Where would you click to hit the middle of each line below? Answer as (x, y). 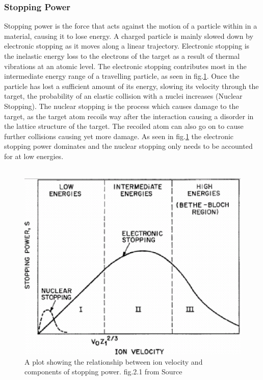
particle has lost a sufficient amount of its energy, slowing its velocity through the (131, 86)
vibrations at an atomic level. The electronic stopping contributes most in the (125, 66)
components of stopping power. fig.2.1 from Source (103, 372)
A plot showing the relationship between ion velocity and (114, 361)
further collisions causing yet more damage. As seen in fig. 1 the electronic (119, 136)
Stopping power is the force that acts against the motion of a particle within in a (131, 26)
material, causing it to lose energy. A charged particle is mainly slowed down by (129, 36)
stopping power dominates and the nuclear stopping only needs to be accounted (128, 146)
